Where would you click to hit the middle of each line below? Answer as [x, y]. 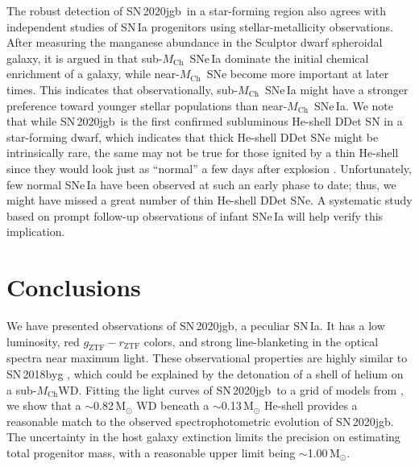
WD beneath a [173, 405]
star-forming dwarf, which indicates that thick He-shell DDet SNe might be [193, 136]
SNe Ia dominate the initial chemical [279, 58]
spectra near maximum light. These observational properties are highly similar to [207, 358]
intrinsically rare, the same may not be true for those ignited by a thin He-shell [203, 153]
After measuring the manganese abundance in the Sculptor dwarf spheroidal [195, 42]
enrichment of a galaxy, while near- [93, 74]
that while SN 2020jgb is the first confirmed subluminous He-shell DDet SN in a [205, 121]
